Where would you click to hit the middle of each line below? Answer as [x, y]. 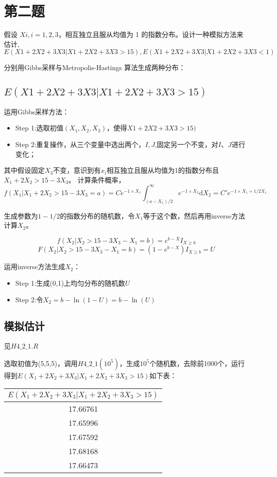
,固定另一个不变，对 [186, 144]
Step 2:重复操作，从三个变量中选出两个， [80, 144]
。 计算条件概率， [97, 179]
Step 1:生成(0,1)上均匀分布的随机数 [70, 283]
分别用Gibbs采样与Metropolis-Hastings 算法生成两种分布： [95, 67]
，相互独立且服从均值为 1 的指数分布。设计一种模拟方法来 [151, 34]
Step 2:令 [29, 299]
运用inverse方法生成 [35, 266]
